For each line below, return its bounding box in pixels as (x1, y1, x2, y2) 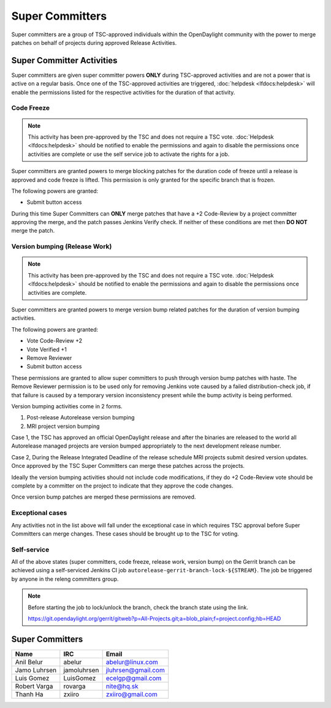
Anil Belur (15, 658, 43, 666)
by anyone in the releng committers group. (11, 575, 119, 583)
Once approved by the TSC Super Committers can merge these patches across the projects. (11, 462, 245, 470)
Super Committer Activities (11, 55, 118, 66)
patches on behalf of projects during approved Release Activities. (11, 39, 177, 46)
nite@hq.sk (105, 682, 139, 690)
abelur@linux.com (105, 658, 159, 666)
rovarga (63, 682, 86, 690)
